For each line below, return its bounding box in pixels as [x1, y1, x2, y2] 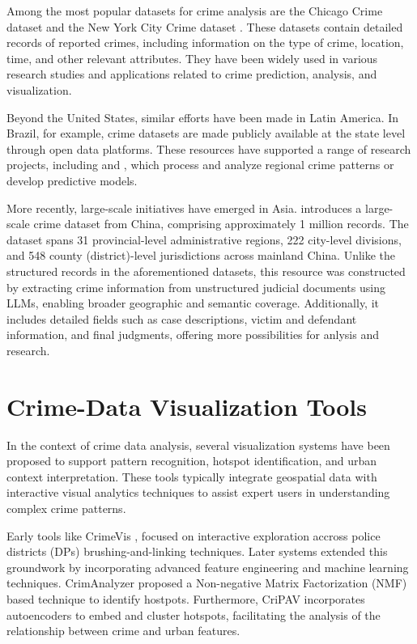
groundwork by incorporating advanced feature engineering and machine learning [6, 558, 409, 575]
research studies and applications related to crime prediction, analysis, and [6, 66, 377, 83]
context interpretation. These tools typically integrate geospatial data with [6, 468, 377, 485]
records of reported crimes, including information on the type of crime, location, [6, 34, 404, 51]
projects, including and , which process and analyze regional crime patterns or [6, 156, 394, 173]
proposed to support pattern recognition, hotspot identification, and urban [6, 452, 377, 469]
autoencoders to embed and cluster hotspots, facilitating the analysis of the [6, 606, 381, 623]
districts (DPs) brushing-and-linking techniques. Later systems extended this [6, 543, 388, 560]
